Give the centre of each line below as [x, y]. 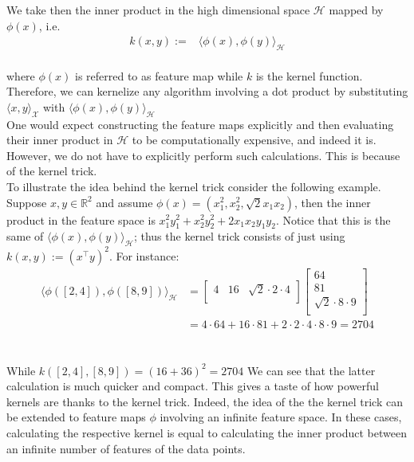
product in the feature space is [81, 219]
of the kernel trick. [52, 171]
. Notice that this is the [333, 219]
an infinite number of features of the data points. [126, 448]
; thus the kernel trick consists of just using [239, 236]
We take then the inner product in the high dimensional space [158, 10]
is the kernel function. [309, 75]
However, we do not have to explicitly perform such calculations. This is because [203, 155]
